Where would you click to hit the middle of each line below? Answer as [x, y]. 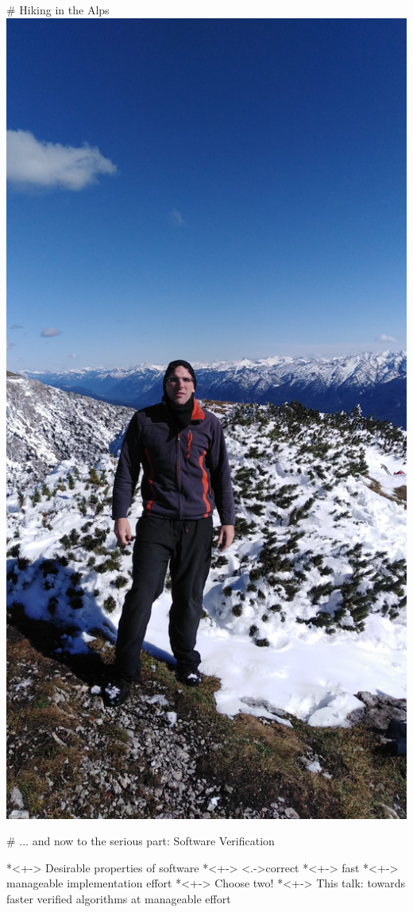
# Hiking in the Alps [58, 10]
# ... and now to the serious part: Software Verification [141, 841]
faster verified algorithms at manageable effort [119, 898]
